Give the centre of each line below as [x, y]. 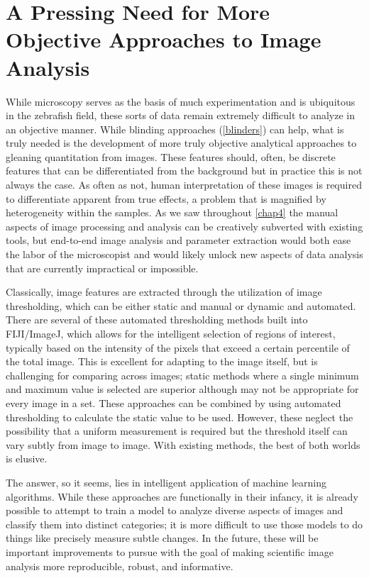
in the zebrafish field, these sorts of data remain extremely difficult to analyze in [181, 115]
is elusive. [27, 458]
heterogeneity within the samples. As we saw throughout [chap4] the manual [172, 212]
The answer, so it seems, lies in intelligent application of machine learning [166, 482]
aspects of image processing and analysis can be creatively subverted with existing [184, 226]
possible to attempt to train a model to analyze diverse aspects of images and [175, 510]
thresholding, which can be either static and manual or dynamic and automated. [181, 305]
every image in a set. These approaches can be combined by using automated [174, 402]
